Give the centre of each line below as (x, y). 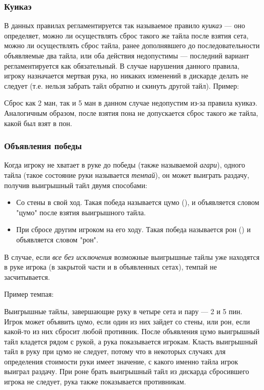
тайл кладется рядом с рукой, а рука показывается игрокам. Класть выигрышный (131, 341)
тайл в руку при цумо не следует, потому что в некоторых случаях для (115, 351)
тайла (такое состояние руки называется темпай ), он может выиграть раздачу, (127, 175)
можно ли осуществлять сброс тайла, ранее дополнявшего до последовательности (132, 45)
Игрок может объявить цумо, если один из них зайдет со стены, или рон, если (127, 321)
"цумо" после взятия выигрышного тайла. (81, 212)
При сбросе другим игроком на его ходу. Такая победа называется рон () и (133, 229)
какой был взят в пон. (38, 123)
